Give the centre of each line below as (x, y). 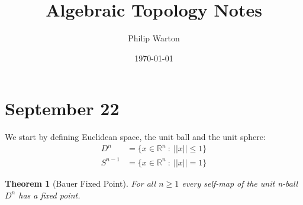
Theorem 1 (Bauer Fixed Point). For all (80, 183)
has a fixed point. (49, 195)
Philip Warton (154, 38)
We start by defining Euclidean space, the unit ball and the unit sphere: (135, 137)
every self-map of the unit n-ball (240, 183)
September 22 (62, 108)
